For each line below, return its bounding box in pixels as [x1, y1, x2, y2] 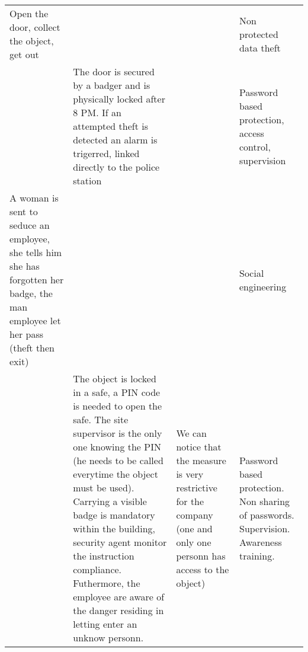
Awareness [239, 535, 282, 549]
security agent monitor [73, 535, 167, 549]
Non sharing [239, 494, 290, 508]
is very [176, 467, 204, 481]
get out [9, 47, 39, 61]
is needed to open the [73, 399, 162, 413]
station [73, 174, 102, 187]
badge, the [9, 286, 53, 300]
